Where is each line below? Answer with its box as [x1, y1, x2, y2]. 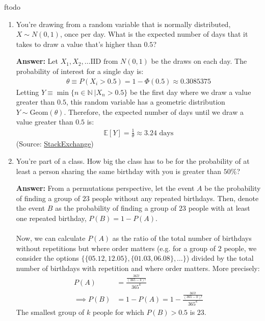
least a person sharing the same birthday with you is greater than [16, 165, 222, 176]
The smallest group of [16, 306, 85, 317]
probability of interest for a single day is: [16, 65, 144, 76]
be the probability [204, 183, 261, 193]
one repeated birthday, [16, 212, 87, 223]
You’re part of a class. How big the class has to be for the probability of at [16, 155, 250, 166]
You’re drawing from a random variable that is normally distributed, [16, 18, 231, 29]
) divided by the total [186, 253, 254, 263]
